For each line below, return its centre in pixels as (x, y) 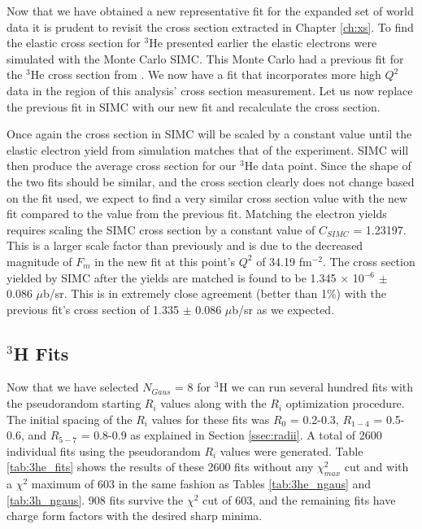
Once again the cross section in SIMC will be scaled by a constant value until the (209, 134)
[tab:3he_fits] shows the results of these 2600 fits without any (160, 467)
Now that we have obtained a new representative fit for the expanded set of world (210, 11)
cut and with (376, 467)
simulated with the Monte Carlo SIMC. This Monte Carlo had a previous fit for (205, 58)
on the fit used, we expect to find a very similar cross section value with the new (207, 197)
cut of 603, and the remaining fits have (299, 499)
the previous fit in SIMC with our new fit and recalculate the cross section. (194, 106)
